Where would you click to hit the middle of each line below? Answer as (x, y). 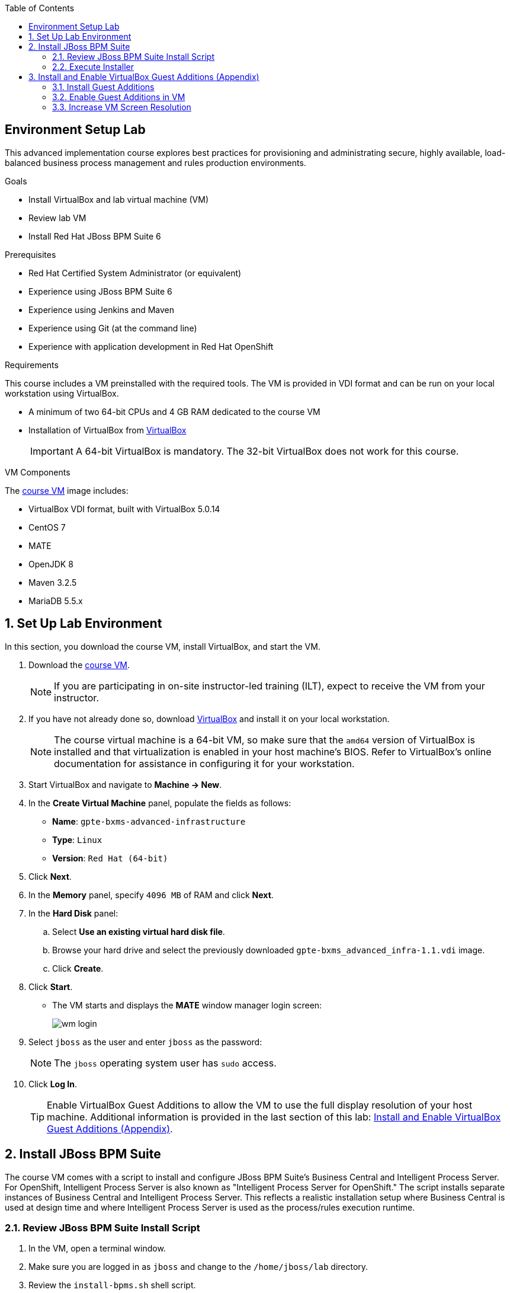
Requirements (32, 365)
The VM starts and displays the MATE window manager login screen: (187, 1005)
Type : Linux (77, 839)
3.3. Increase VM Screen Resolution (122, 107)
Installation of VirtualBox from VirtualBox (108, 430)
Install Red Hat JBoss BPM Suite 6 (95, 236)
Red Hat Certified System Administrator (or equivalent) (135, 273)
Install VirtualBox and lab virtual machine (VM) (119, 199)
